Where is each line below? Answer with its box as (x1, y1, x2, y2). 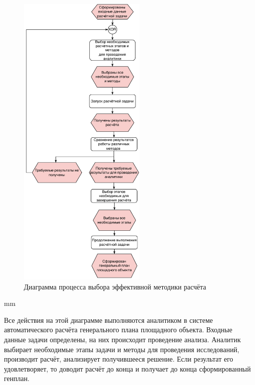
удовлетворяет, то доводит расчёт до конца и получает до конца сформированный (4, 363, 251, 374)
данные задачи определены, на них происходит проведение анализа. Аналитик (4, 334, 241, 344)
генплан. (4, 373, 30, 384)
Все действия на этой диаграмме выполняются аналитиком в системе (4, 314, 213, 325)
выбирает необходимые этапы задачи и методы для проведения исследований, (4, 344, 240, 354)
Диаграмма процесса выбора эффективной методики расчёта (24, 281, 206, 291)
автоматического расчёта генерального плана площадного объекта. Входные (4, 324, 233, 335)
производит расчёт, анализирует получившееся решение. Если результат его (4, 354, 233, 364)
